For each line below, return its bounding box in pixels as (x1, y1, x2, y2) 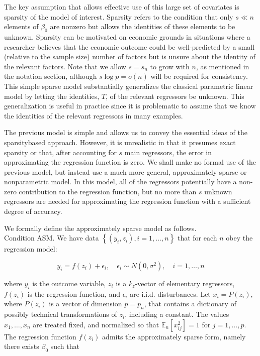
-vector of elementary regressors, (135, 278, 235, 288)
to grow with (150, 61, 190, 71)
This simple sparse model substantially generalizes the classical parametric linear (4, 80, 253, 91)
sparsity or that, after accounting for (4, 147, 117, 157)
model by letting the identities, (4, 90, 100, 101)
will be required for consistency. (150, 71, 248, 81)
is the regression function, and (27, 288, 120, 299)
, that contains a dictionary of (144, 298, 236, 309)
